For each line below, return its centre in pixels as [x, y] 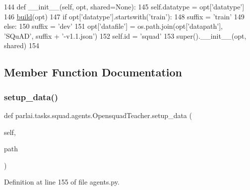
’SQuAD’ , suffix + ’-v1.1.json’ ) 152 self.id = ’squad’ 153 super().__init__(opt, [125, 35]
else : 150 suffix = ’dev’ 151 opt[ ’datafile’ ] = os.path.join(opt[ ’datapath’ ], [113, 26]
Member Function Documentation [93, 72]
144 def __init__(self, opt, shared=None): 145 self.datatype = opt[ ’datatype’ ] [124, 6]
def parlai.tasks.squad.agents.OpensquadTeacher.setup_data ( [98, 115]
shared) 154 [22, 45]
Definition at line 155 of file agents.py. [62, 182]
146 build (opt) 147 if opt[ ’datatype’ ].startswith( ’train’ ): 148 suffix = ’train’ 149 [124, 16]
